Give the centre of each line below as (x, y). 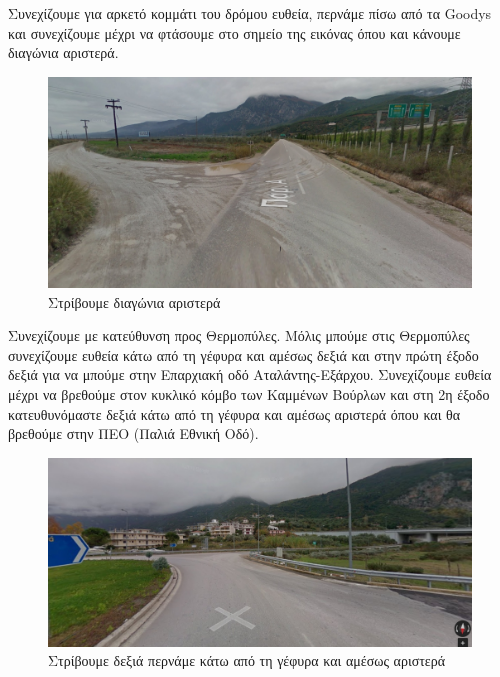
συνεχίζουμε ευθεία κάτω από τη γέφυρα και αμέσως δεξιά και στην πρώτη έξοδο (243, 354)
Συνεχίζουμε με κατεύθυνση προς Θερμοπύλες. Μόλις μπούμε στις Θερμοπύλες (239, 335)
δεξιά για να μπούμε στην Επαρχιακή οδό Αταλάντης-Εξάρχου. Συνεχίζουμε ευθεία (250, 374)
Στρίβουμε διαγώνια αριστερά (134, 301)
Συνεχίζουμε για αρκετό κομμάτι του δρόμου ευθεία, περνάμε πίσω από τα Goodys (250, 13)
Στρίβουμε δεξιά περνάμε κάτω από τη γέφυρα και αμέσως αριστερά (247, 660)
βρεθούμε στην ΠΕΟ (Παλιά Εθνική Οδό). (133, 433)
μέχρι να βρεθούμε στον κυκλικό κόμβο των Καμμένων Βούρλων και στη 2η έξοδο (249, 393)
